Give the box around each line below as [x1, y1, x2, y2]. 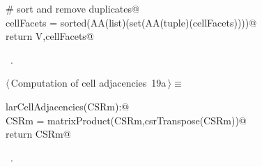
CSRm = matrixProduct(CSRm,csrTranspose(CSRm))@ [6, 112, 247, 127]
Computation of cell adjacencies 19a [10, 75, 167, 90]
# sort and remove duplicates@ [6, 1, 139, 15]
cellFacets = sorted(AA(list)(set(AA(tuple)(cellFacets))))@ [6, 15, 257, 29]
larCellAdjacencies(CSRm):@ [6, 99, 130, 113]
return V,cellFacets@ [6, 29, 94, 43]
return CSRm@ [6, 126, 71, 141]
